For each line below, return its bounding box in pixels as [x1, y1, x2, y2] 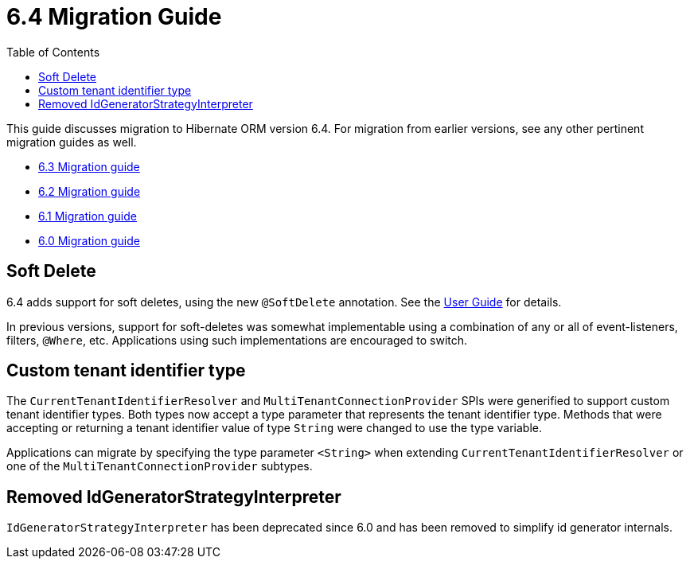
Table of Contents [6, 45, 100, 59]
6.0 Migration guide [38, 233, 140, 247]
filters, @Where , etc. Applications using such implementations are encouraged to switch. [6, 333, 468, 347]
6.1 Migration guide [38, 208, 137, 223]
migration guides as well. [6, 134, 137, 149]
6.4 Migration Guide [6, 3, 222, 30]
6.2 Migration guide [38, 184, 141, 198]
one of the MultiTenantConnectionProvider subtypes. [6, 459, 313, 473]
